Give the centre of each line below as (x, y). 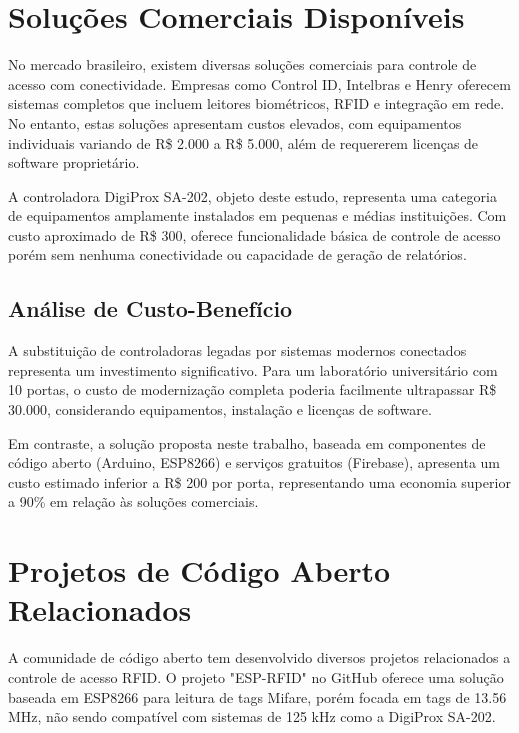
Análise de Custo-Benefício (150, 308)
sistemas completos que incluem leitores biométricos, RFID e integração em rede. (256, 103)
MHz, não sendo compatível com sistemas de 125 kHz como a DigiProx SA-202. (252, 716)
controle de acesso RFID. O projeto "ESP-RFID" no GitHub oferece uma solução (256, 676)
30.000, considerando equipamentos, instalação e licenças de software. (220, 409)
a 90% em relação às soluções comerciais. (133, 501)
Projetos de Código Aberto (199, 570)
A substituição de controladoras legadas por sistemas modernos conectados (237, 350)
